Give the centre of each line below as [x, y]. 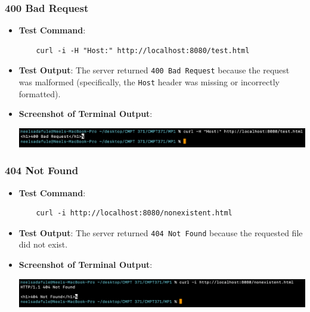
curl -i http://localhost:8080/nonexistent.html [134, 213]
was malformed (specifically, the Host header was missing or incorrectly [149, 82]
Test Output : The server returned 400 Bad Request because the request [154, 70]
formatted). [40, 93]
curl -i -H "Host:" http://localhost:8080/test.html [143, 50]
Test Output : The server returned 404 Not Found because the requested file [161, 232]
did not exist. [43, 244]
